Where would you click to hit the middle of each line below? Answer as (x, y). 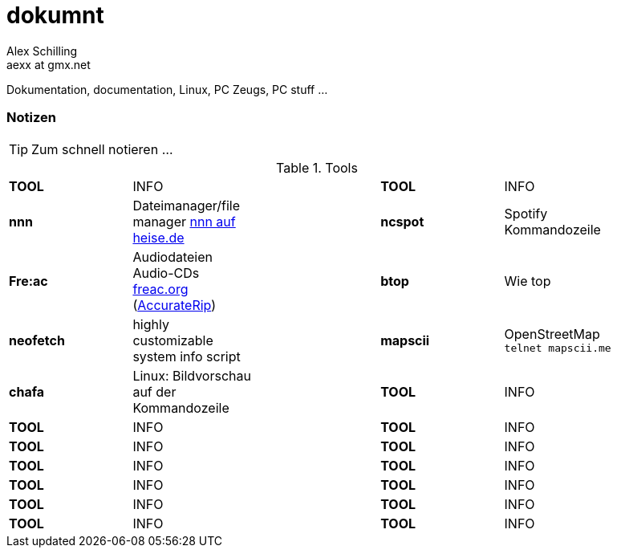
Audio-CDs (166, 273)
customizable (173, 340)
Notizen (31, 118)
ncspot (402, 221)
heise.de (158, 237)
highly (151, 324)
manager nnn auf (184, 221)
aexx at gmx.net (49, 64)
